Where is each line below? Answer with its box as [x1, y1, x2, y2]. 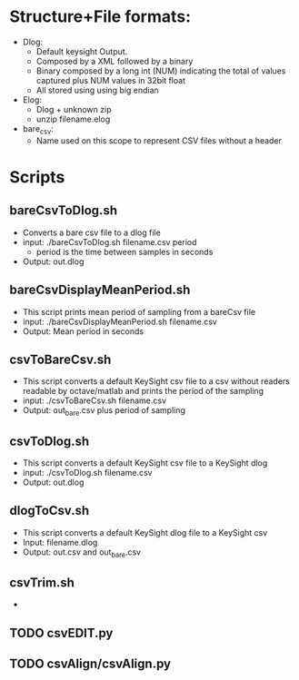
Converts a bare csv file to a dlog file [22, 227, 161, 238]
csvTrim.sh [9, 575, 75, 590]
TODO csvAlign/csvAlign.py [9, 656, 171, 672]
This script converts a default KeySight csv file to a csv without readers [22, 376, 291, 387]
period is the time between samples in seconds [35, 246, 214, 257]
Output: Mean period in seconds [22, 325, 144, 337]
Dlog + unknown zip [35, 103, 112, 114]
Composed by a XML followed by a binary [35, 55, 194, 66]
